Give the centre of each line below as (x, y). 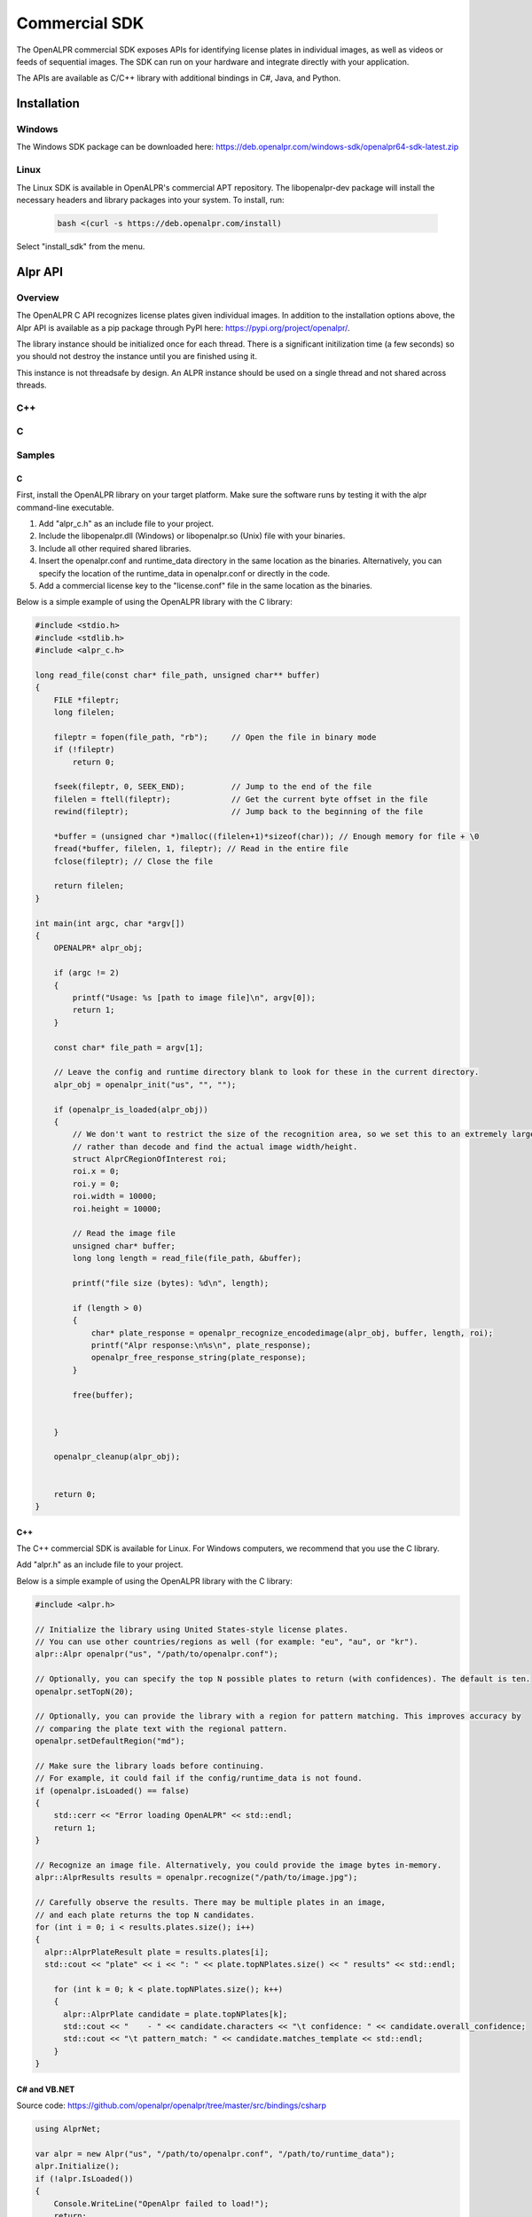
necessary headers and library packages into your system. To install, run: (150, 200)
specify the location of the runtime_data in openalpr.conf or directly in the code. (184, 573)
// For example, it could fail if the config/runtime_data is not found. (199, 1778)
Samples (35, 455)
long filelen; (84, 713)
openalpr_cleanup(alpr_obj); (117, 1457)
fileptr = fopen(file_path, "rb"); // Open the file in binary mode (215, 737)
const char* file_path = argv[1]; (129, 1047)
